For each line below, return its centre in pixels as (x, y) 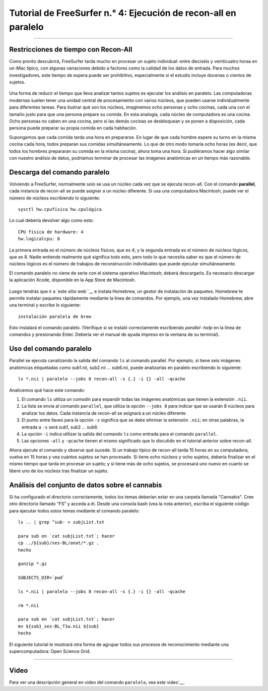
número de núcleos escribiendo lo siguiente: (55, 198)
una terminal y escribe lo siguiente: (45, 305)
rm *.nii (29, 605)
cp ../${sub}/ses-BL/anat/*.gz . (59, 543)
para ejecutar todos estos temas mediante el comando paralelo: (74, 510)
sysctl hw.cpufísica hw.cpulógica (60, 209)
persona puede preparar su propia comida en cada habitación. (73, 128)
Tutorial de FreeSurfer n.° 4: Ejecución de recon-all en (123, 13)
